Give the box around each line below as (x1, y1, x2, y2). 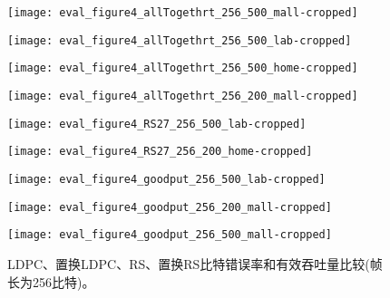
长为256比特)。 (7, 272, 95, 291)
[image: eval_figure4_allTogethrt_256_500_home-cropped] (7, 62, 358, 75)
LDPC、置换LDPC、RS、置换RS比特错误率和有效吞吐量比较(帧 (7, 254, 383, 273)
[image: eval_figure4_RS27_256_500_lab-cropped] (7, 117, 307, 130)
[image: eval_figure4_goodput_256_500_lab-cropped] (7, 172, 326, 186)
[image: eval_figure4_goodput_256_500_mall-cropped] (7, 228, 332, 242)
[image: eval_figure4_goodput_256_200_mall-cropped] (7, 200, 332, 214)
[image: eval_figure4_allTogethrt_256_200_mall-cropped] (7, 89, 358, 102)
